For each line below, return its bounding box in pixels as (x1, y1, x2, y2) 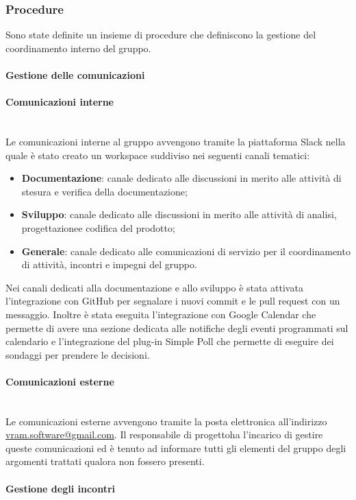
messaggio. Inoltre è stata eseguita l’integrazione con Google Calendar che (5, 307, 316, 321)
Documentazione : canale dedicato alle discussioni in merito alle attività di (21, 171, 342, 185)
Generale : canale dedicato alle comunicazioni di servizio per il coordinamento (21, 243, 351, 258)
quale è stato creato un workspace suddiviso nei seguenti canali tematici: (5, 147, 310, 162)
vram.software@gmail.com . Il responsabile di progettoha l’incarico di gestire (5, 427, 323, 442)
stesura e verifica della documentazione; (21, 184, 188, 198)
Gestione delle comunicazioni (5, 68, 145, 82)
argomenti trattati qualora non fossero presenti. (5, 454, 205, 468)
